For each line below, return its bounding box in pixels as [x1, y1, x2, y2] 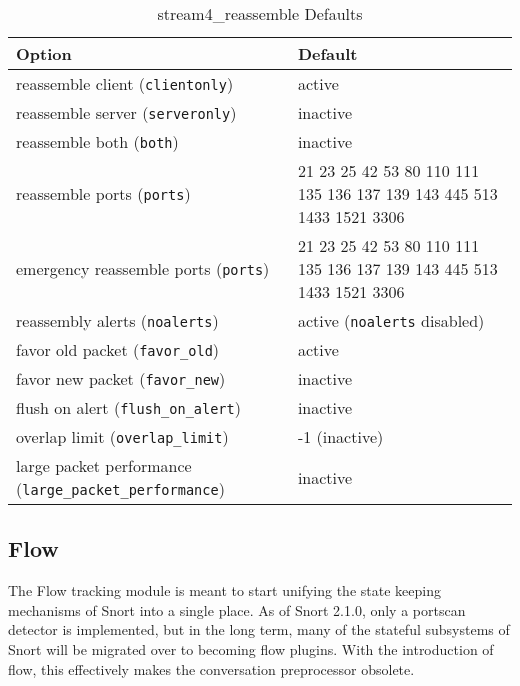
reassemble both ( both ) [16, 130, 179, 153]
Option [16, 42, 72, 65]
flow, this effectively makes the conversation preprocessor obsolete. [8, 658, 415, 679]
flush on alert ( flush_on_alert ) [16, 396, 241, 419]
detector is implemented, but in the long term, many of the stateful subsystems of [8, 619, 510, 640]
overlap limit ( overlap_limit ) [16, 425, 229, 448]
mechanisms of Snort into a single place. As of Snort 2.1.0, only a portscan [8, 599, 466, 620]
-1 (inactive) [297, 425, 384, 448]
